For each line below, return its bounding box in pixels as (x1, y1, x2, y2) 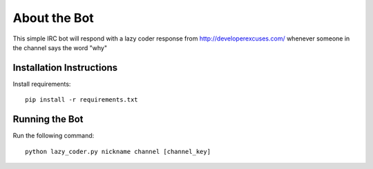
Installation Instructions (12, 62, 118, 74)
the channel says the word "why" (12, 43, 107, 52)
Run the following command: (12, 131, 95, 140)
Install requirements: (12, 80, 71, 88)
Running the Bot (12, 113, 84, 125)
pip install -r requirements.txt (25, 96, 138, 104)
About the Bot (12, 10, 95, 25)
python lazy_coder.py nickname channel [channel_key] (25, 148, 211, 155)
